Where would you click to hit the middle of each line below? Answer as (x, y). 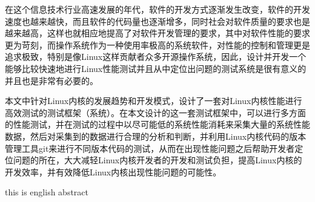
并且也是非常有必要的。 (51, 80)
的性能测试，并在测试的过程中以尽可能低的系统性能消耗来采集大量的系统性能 (157, 124)
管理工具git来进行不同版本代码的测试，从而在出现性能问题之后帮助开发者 (150, 148)
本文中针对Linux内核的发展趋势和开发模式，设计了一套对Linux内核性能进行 (154, 101)
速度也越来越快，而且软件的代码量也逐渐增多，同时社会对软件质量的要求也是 (157, 21)
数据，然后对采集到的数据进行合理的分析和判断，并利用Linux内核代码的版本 (156, 136)
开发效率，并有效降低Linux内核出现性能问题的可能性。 (113, 171)
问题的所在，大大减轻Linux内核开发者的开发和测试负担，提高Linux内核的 (157, 160)
